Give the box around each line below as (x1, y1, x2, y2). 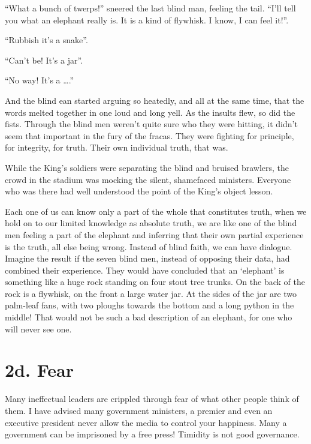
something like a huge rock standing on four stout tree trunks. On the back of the (5, 275, 305, 288)
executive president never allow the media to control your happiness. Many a (5, 416, 287, 428)
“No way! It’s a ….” (5, 74, 74, 86)
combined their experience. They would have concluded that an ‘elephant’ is (5, 263, 285, 276)
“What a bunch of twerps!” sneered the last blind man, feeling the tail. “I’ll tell (5, 2, 296, 14)
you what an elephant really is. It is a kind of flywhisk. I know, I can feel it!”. (5, 13, 289, 26)
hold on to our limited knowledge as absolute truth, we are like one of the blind (5, 217, 297, 229)
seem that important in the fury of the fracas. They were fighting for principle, (5, 129, 294, 142)
